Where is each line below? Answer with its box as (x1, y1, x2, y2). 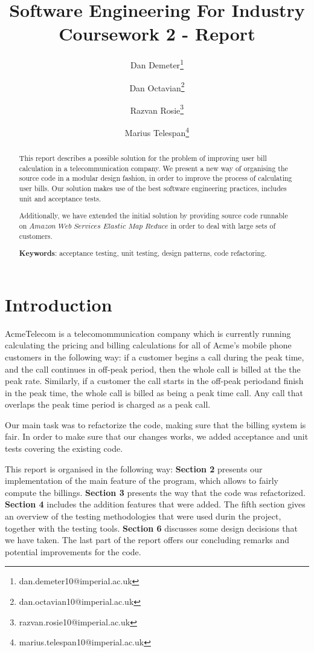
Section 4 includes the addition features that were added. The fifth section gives (5, 498, 306, 510)
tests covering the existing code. (5, 442, 123, 455)
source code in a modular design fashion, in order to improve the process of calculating (19, 173, 292, 183)
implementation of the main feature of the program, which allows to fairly (5, 474, 278, 487)
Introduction (5, 292, 112, 316)
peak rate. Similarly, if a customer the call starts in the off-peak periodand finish (5, 374, 304, 387)
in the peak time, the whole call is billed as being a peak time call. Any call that (5, 386, 304, 399)
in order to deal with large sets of (170, 220, 276, 230)
